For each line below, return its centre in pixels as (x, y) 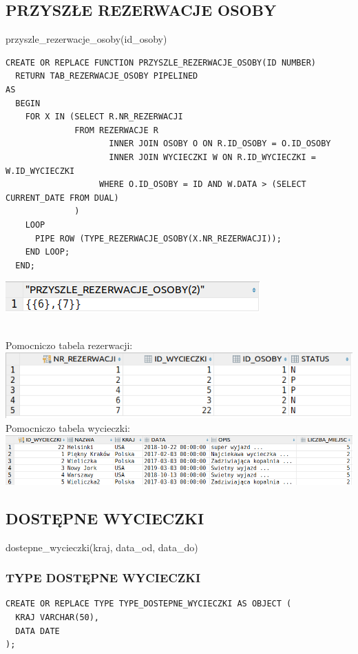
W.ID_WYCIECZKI (40, 171)
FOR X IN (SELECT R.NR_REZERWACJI (104, 117)
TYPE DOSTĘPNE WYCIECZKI (103, 578)
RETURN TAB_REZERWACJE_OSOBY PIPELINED (107, 76)
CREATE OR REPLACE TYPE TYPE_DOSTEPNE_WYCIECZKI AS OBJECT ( (149, 604)
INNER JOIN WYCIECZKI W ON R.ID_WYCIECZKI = (213, 157)
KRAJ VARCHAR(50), (57, 618)
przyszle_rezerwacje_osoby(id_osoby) (86, 39)
